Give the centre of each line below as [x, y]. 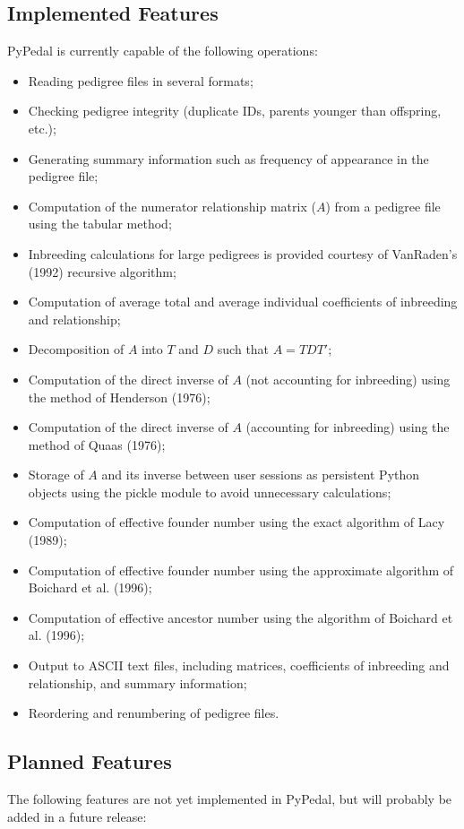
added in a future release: [77, 816]
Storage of [56, 475]
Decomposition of [76, 349]
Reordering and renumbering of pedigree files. [154, 713]
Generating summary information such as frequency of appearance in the [228, 158]
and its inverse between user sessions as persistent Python [261, 475]
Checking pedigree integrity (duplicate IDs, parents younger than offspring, [235, 111]
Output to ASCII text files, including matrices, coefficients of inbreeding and [239, 665]
